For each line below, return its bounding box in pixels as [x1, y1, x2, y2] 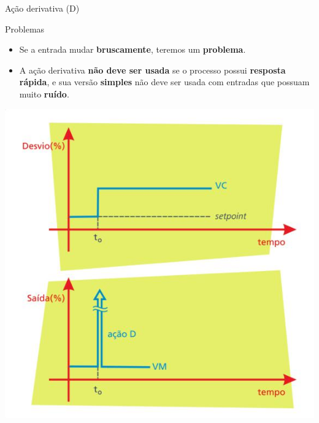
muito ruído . [19, 87, 69, 100]
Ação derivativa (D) [5, 2, 80, 14]
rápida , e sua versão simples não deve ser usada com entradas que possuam [19, 75, 310, 88]
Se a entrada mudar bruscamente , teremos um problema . [19, 43, 246, 56]
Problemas [5, 22, 45, 35]
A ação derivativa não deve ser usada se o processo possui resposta [19, 63, 286, 76]
